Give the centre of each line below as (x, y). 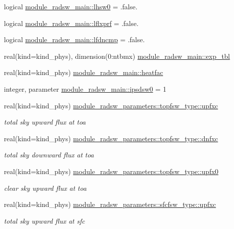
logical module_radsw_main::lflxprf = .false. (71, 23)
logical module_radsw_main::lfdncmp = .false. (74, 39)
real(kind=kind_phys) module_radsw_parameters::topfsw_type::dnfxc (111, 138)
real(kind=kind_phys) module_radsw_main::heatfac (84, 72)
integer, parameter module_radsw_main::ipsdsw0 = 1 (85, 89)
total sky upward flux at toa (45, 122)
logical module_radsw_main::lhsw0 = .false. (71, 6)
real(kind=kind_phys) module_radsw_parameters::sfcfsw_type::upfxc (110, 204)
